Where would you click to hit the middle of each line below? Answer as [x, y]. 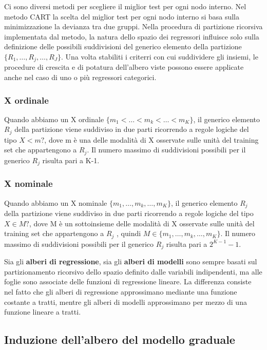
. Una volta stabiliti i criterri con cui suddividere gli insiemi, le [160, 56]
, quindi [129, 233]
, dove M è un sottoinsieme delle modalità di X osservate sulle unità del [142, 223]
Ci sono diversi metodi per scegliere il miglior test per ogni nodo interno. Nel [125, 6]
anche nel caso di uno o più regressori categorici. [80, 77]
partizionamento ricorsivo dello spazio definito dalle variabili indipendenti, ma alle [133, 271]
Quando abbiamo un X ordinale [54, 119]
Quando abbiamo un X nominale [56, 202]
